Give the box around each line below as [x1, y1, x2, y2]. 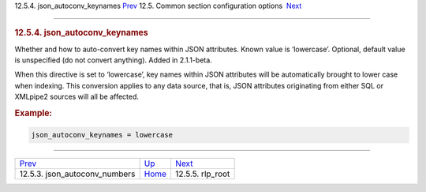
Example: [14, 107, 53, 119]
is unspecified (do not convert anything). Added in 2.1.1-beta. [14, 55, 212, 65]
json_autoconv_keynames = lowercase [31, 130, 174, 140]
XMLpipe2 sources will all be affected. [14, 92, 140, 102]
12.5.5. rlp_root [174, 168, 230, 179]
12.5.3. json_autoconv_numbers [19, 168, 136, 179]
